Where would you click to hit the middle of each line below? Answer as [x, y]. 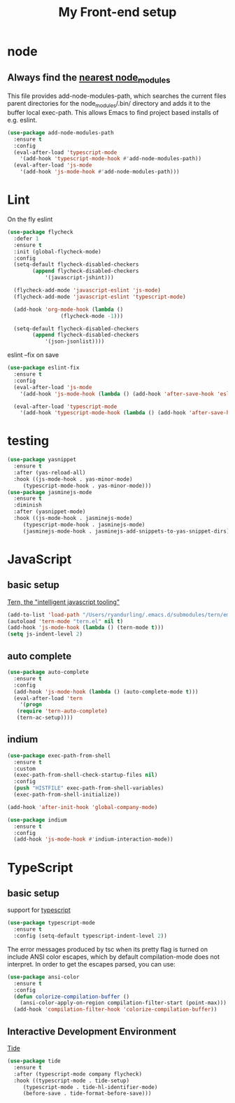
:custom [25, 768]
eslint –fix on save [33, 355]
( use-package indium [37, 820]
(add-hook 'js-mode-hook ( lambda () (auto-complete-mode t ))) [106, 691]
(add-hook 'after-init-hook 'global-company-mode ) [83, 807]
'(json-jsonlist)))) [74, 342]
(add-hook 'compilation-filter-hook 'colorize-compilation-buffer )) [115, 1010]
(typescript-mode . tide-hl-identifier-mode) [90, 1087]
